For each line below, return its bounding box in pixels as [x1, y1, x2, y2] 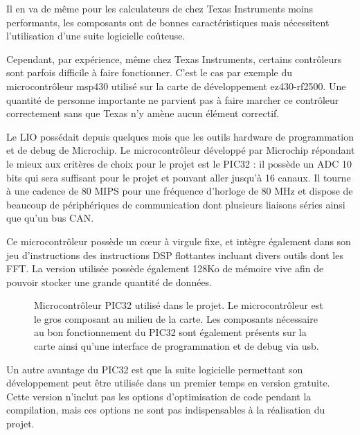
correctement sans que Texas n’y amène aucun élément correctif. [6, 106, 280, 121]
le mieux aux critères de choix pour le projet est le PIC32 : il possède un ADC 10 [6, 156, 352, 170]
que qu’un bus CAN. [6, 211, 94, 225]
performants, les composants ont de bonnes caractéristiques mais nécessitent [6, 15, 330, 29]
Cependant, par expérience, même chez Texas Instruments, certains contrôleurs [6, 51, 342, 66]
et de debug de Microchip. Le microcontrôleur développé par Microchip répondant [6, 143, 355, 157]
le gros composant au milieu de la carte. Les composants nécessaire [34, 311, 318, 326]
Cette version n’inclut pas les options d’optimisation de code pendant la [6, 389, 312, 403]
